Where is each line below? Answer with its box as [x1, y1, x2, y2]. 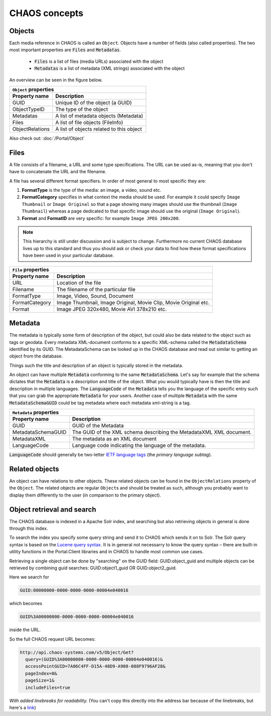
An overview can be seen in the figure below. [9, 77, 103, 83]
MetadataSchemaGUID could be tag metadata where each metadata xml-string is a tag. [9, 400, 191, 406]
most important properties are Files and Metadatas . [9, 47, 121, 53]
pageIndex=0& [25, 670, 57, 676]
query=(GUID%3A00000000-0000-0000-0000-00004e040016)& [25, 657, 163, 662]
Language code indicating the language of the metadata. [72, 442, 206, 449]
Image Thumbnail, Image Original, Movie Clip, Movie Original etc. [56, 299, 210, 306]
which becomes [9, 601, 43, 607]
